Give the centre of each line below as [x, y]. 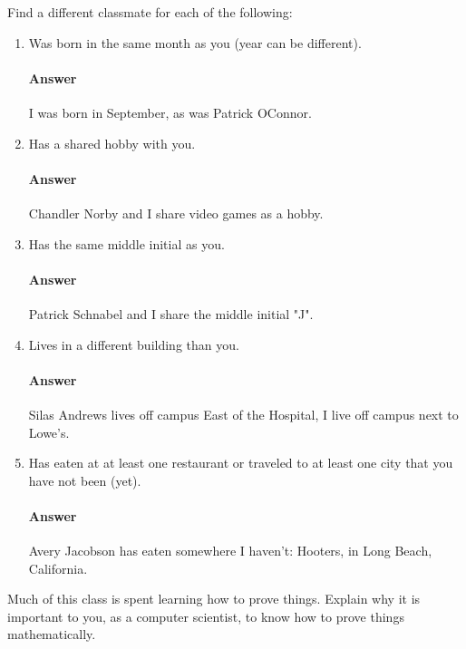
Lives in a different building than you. [134, 344]
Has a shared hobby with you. [112, 143]
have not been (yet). [85, 480]
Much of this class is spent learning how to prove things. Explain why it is [214, 599]
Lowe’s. [49, 432]
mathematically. [52, 634]
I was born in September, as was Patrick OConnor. [170, 112]
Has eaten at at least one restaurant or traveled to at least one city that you [241, 463]
